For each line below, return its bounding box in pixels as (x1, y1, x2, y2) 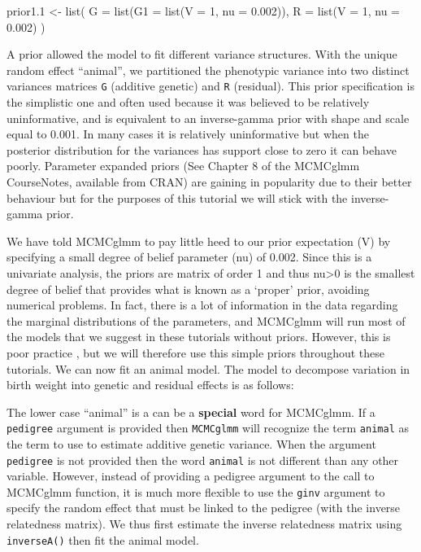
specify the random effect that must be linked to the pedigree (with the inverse (7, 499, 401, 516)
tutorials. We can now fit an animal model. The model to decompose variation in (7, 360, 410, 377)
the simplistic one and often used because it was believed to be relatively (7, 94, 370, 111)
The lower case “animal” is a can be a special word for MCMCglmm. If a (7, 403, 375, 420)
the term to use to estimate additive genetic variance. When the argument (7, 435, 376, 452)
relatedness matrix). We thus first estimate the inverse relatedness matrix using (7, 515, 402, 532)
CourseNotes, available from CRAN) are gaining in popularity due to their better (7, 173, 412, 190)
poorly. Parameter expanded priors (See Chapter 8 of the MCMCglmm (7, 157, 360, 174)
